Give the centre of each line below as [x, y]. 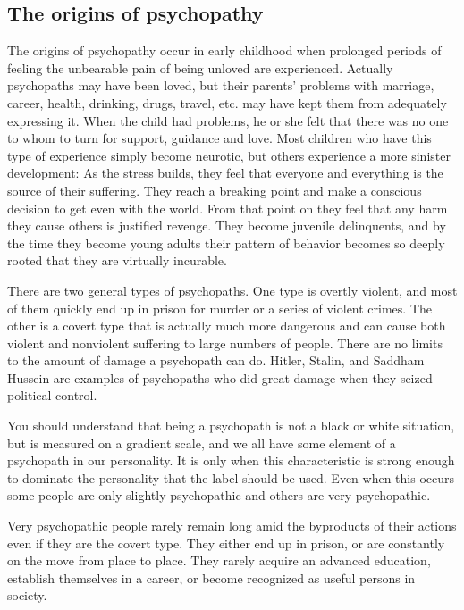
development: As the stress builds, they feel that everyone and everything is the [225, 173]
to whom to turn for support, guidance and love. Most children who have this [219, 138]
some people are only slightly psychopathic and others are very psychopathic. [219, 495]
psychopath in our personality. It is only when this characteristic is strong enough [231, 460]
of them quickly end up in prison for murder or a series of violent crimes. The [220, 308]
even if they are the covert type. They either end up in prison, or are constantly [226, 543]
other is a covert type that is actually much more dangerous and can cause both [227, 326]
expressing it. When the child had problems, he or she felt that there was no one [228, 120]
